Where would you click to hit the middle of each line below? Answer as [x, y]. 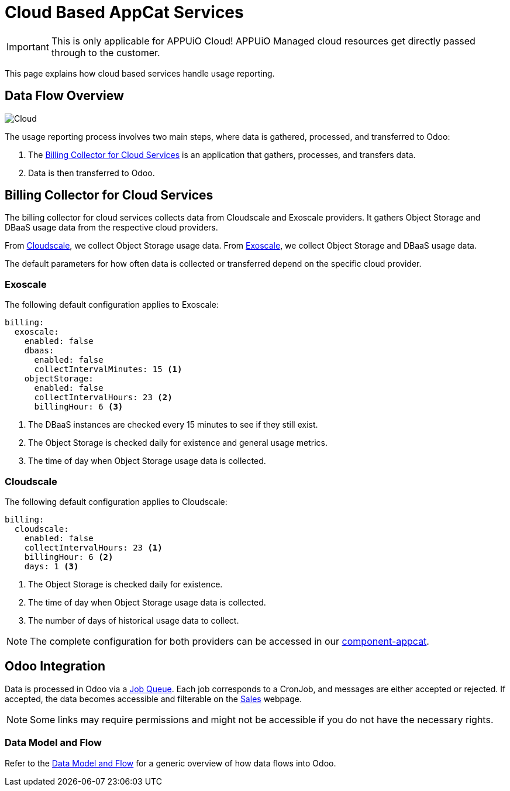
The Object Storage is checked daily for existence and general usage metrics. [178, 443]
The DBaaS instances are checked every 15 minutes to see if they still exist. [173, 425]
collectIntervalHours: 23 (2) [103, 398]
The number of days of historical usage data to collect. [134, 620]
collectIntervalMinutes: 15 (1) [108, 369]
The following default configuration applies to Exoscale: [112, 305]
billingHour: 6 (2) [69, 557]
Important [28, 47]
